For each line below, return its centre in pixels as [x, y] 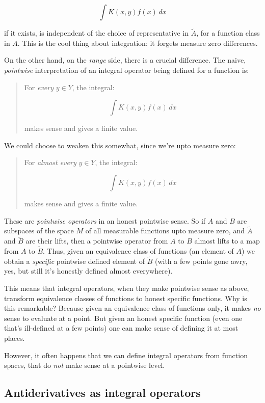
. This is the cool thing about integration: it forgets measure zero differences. [138, 43]
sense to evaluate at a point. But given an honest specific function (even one [123, 318]
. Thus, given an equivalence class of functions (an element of [138, 251]
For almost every [50, 162]
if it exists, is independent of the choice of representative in [97, 33]
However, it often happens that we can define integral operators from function [126, 355]
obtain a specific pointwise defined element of [74, 261]
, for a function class [228, 33]
